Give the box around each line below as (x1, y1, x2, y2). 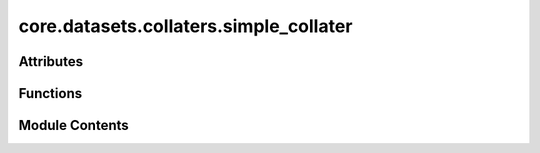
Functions (18, 85, 83, 102)
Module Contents (18, 117, 129, 134)
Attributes (18, 53, 84, 70)
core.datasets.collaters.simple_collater (18, 15, 353, 37)
